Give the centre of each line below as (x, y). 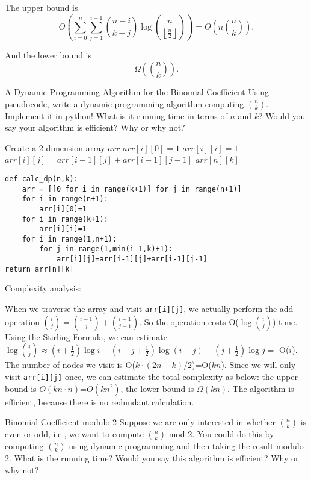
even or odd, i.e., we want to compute (75, 434)
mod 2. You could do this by (221, 434)
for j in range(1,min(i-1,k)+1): (106, 249)
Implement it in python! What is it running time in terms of (116, 115)
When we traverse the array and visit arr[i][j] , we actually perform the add (149, 309)
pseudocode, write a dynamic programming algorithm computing (125, 103)
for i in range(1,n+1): (69, 239)
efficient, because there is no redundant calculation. (100, 401)
